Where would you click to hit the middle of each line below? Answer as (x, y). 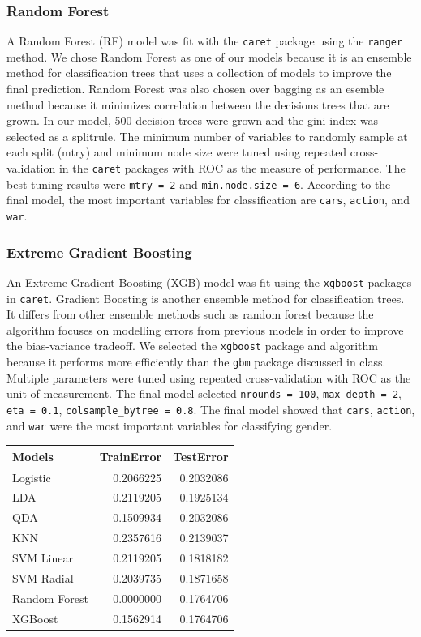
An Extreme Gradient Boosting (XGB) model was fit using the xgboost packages (209, 282)
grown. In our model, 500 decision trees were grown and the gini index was (193, 120)
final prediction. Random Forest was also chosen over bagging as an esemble (195, 89)
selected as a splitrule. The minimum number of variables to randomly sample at (207, 136)
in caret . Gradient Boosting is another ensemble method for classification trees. (206, 298)
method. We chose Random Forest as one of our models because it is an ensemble (209, 56)
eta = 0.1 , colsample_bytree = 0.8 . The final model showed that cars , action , (211, 409)
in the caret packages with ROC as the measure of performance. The (232, 168)
